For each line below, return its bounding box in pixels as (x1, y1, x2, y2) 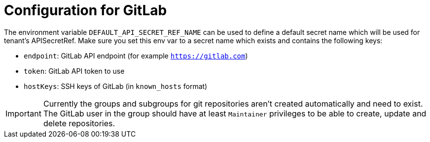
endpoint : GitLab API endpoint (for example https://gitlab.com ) (24, 51, 248, 60)
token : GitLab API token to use (24, 66, 125, 75)
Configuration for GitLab (4, 2, 167, 19)
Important (5, 108, 41, 118)
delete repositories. (43, 118, 115, 128)
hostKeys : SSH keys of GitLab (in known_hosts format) (24, 82, 208, 90)
